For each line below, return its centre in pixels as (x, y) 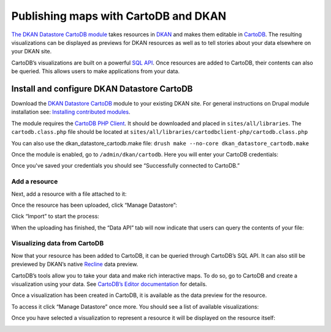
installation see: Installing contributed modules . (71, 112)
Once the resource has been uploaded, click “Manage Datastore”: (94, 205)
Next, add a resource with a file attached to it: (69, 194)
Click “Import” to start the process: (55, 216)
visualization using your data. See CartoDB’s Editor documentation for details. (109, 284)
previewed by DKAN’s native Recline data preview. (75, 264)
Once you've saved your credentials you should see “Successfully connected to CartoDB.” (126, 166)
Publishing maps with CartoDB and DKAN (119, 16)
